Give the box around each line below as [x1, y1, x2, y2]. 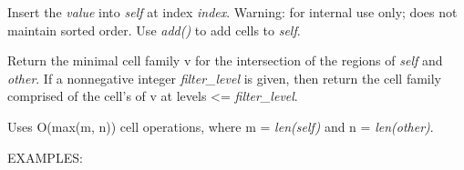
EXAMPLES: [7, 147, 83, 166]
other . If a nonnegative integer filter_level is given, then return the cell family [7, 68, 442, 87]
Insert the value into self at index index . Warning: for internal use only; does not [7, 3, 458, 21]
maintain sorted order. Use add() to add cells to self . [7, 20, 301, 39]
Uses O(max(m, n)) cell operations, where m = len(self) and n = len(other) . [7, 116, 434, 135]
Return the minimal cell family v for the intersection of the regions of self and [7, 51, 443, 70]
